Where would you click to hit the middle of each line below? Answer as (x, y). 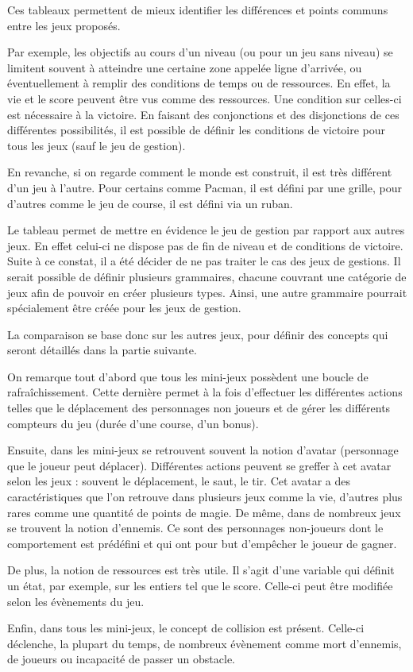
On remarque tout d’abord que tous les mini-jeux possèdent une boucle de (188, 376)
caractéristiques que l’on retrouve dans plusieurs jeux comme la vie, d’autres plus (205, 497)
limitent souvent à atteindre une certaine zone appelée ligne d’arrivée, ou (185, 67)
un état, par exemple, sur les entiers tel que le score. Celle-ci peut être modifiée (200, 585)
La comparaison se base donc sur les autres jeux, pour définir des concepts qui (198, 334)
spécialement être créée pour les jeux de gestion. (124, 308)
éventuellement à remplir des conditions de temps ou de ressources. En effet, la (199, 83)
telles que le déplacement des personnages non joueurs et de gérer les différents (199, 408)
